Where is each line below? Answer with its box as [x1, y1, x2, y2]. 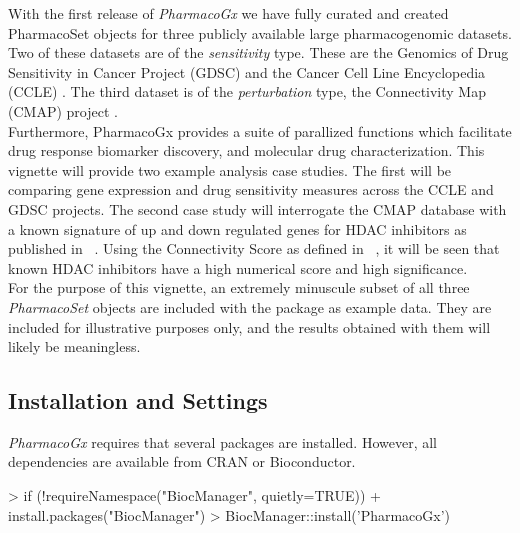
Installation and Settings [8, 385, 268, 416]
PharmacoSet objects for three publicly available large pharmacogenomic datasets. [8, 22, 512, 43]
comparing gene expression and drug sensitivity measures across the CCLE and [8, 179, 494, 200]
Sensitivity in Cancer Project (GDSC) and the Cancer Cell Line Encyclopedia [8, 61, 486, 82]
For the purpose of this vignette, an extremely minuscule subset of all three [8, 277, 470, 298]
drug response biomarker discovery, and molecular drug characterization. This [8, 140, 485, 161]
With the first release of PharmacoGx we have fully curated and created [8, 3, 449, 23]
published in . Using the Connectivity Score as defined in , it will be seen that [8, 238, 500, 259]
